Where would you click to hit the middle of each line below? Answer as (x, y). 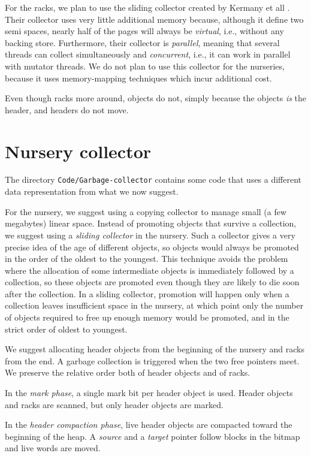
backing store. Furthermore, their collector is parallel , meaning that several (142, 42)
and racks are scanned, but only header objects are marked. (114, 404)
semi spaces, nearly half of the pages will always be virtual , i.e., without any (144, 31)
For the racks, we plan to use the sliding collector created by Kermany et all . (147, 7)
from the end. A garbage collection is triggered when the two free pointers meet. (152, 360)
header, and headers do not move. (67, 109)
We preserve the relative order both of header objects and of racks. (128, 372)
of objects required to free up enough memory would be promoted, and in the (147, 317)
